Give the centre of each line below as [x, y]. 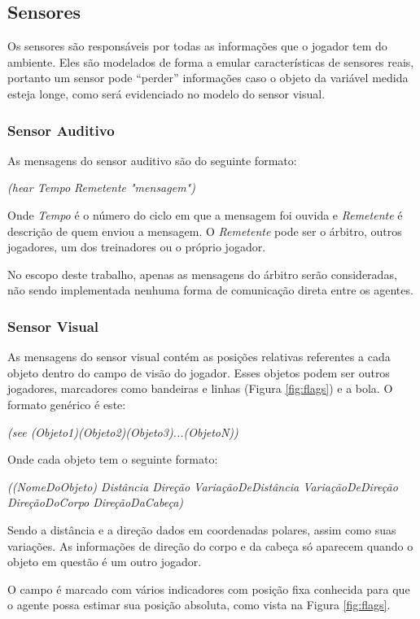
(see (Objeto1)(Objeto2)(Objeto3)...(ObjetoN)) [123, 432]
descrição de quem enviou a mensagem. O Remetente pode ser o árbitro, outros [205, 231]
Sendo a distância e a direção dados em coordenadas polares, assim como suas [202, 529]
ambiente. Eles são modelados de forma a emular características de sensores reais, [211, 61]
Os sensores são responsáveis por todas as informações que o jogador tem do [197, 46]
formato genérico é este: [67, 404]
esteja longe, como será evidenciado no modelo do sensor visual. [166, 93]
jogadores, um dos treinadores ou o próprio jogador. [137, 247]
